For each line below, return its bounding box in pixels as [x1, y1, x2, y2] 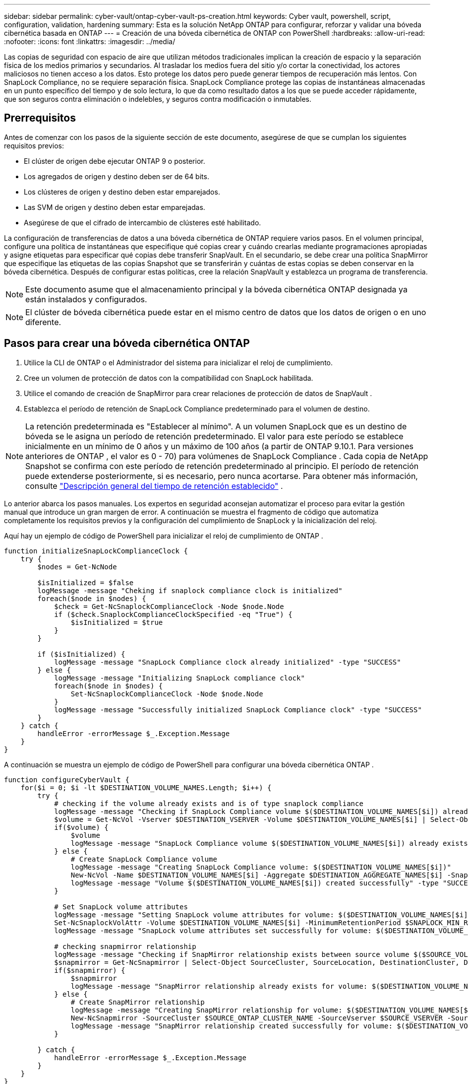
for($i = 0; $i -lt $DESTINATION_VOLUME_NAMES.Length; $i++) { [20, 783, 272, 792]
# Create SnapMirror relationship [70, 998, 205, 1006]
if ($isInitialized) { [37, 650, 125, 658]
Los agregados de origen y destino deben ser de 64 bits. [24, 172, 209, 181]
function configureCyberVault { [4, 775, 129, 784]
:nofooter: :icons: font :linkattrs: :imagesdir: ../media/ [4, 37, 175, 46]
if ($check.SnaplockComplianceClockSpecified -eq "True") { [54, 610, 292, 618]
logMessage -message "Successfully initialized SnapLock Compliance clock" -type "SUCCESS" [54, 705, 422, 714]
